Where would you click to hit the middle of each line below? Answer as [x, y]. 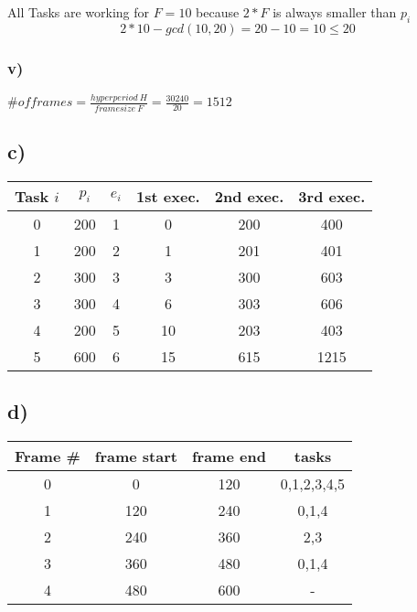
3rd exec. [332, 196]
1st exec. [168, 196]
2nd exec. [249, 196]
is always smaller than [335, 12]
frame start [136, 456]
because [218, 12]
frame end [229, 456]
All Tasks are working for [79, 12]
